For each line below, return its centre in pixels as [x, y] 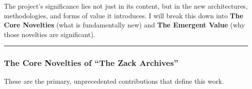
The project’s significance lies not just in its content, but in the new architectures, [126, 6]
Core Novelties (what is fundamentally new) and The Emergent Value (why [125, 25]
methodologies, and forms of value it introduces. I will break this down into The [124, 15]
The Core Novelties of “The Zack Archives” [91, 63]
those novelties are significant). [50, 34]
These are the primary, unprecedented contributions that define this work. [114, 81]
